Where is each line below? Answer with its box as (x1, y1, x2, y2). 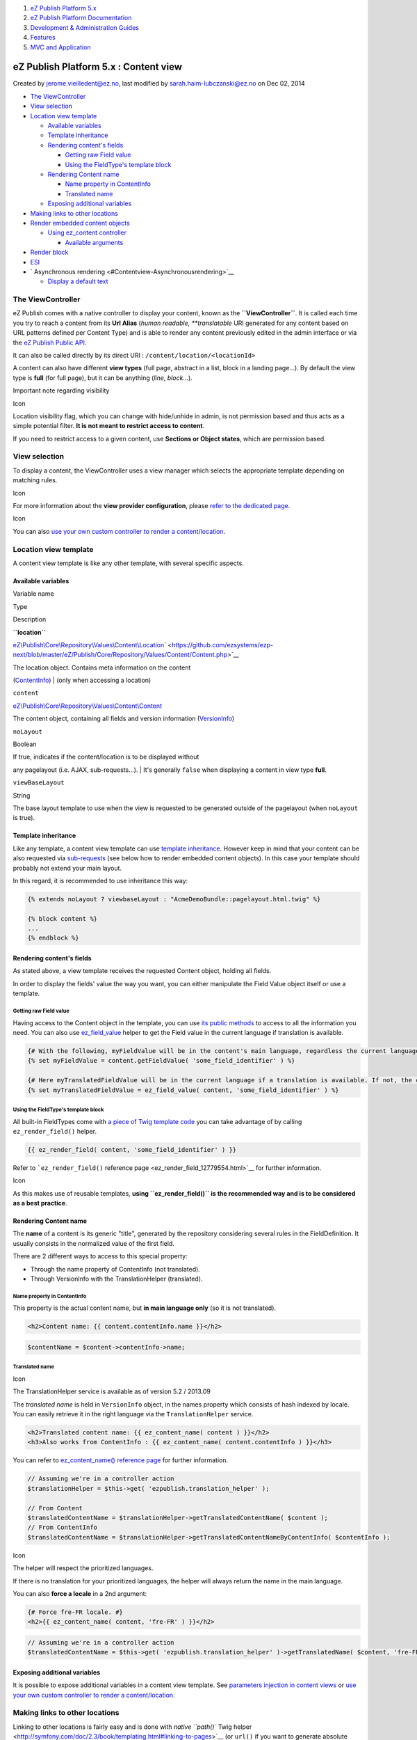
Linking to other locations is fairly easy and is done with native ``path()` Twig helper (13, 1723, 252, 1731)
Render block (30, 248, 69, 257)
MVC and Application (30, 42, 91, 52)
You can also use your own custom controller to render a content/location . (13, 527, 226, 535)
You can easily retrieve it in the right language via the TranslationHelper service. (13, 1410, 254, 1418)
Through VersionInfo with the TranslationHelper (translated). (30, 1274, 203, 1283)
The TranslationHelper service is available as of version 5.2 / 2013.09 (13, 1387, 211, 1395)
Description (13, 615, 47, 624)
